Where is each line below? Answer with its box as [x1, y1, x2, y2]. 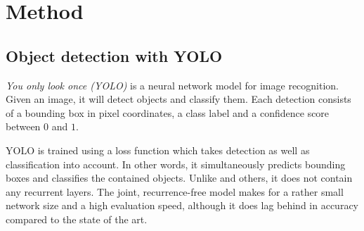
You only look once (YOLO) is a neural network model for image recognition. [6, 77, 339, 92]
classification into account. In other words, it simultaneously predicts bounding [6, 156, 346, 171]
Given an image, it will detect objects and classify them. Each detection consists [6, 92, 351, 106]
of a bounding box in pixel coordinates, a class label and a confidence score [6, 105, 330, 120]
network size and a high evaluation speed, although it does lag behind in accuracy [6, 198, 358, 213]
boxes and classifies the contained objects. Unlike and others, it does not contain [6, 170, 353, 185]
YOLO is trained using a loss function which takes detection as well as [6, 142, 310, 157]
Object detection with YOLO [6, 44, 223, 66]
